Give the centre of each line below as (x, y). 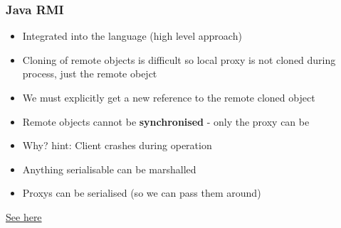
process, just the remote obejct (90, 74)
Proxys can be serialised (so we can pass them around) (142, 193)
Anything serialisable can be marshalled (109, 169)
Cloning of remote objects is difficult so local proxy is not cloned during (179, 59)
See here (24, 216)
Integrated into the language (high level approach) (132, 36)
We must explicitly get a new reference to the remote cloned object (169, 97)
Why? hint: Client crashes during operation (117, 145)
